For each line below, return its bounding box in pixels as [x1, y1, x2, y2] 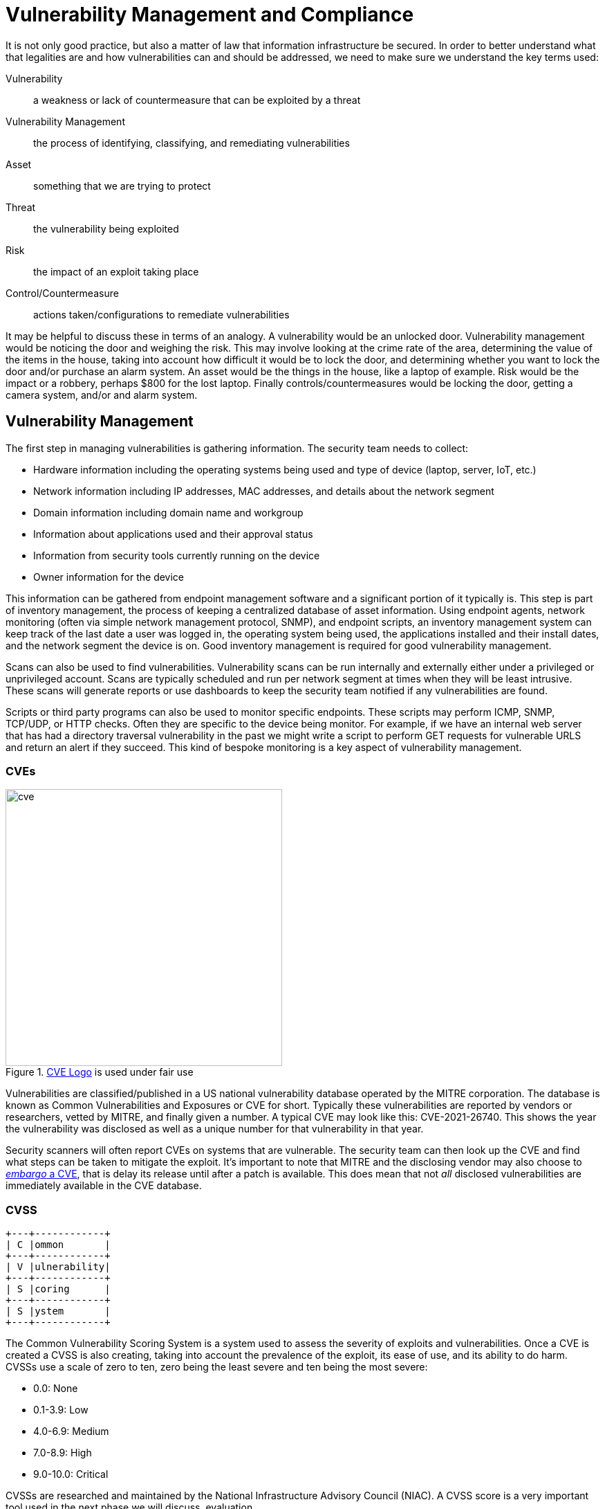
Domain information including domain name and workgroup [33, 506, 304, 518]
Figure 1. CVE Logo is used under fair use [6, 1066, 194, 1078]
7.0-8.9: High [33, 1447, 92, 1459]
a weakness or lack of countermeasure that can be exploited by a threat [33, 93, 361, 106]
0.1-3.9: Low [33, 1404, 89, 1416]
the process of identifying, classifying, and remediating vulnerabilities [33, 136, 350, 149]
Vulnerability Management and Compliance [6, 3, 414, 26]
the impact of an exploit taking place [33, 265, 199, 278]
